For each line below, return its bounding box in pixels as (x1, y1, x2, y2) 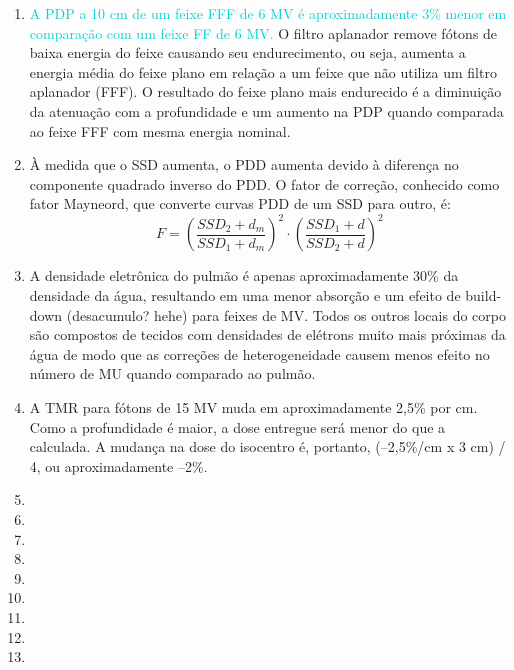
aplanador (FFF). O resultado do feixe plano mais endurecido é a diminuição (29, 81, 502, 102)
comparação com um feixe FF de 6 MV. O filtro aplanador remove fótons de (29, 22, 498, 43)
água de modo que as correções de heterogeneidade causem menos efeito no (29, 343, 490, 364)
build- (465, 285, 502, 306)
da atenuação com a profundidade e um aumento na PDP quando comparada (29, 100, 504, 121)
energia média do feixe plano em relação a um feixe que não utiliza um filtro (29, 61, 497, 82)
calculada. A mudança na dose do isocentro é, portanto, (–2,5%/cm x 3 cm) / (29, 436, 506, 457)
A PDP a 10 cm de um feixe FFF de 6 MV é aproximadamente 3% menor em (29, 3, 507, 23)
